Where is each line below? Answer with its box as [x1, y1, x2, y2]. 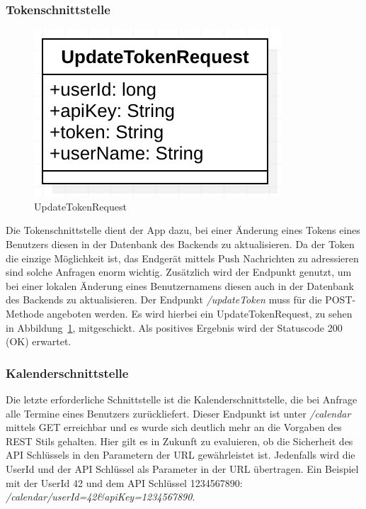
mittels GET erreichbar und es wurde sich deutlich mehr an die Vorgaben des [6, 420, 342, 435]
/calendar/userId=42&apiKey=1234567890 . [6, 489, 195, 504]
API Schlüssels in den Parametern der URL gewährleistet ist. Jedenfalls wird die [6, 447, 355, 462]
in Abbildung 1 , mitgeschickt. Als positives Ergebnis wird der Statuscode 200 [6, 320, 343, 335]
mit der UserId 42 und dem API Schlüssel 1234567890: [6, 475, 243, 490]
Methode [6, 306, 44, 320]
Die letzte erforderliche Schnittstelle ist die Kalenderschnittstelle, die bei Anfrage [6, 391, 358, 406]
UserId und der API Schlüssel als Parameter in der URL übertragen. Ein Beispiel [6, 461, 359, 476]
